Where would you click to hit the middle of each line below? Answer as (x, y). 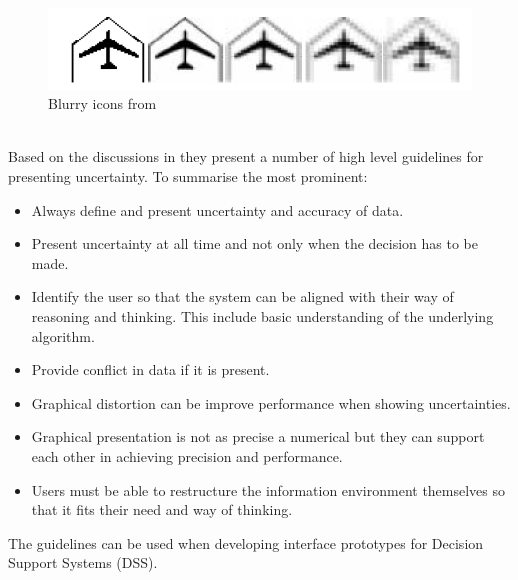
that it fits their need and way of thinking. (162, 509)
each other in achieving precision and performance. (187, 455)
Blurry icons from (102, 103)
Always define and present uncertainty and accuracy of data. (217, 209)
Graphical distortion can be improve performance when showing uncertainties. (271, 402)
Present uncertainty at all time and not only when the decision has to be (254, 243)
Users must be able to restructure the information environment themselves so (268, 489)
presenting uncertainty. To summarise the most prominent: (188, 176)
